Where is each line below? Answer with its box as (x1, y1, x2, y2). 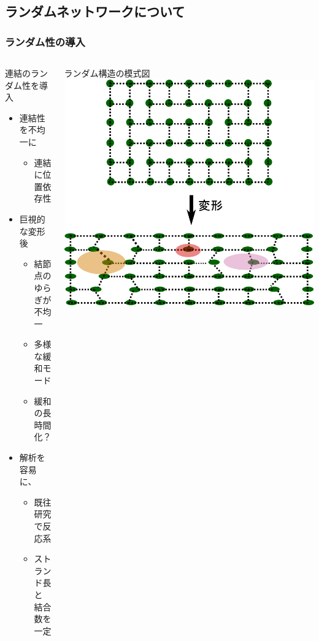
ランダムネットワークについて (5, 2, 185, 21)
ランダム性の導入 (5, 34, 85, 49)
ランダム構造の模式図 (64, 67, 150, 79)
